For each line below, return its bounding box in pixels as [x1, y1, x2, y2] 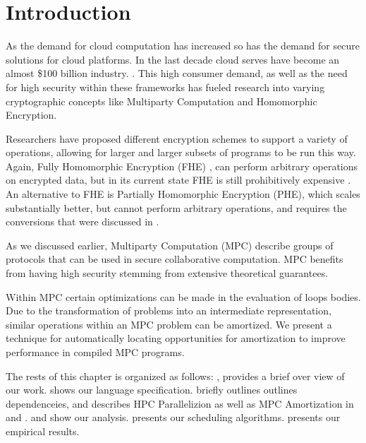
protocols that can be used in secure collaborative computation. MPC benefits [6, 252, 343, 266]
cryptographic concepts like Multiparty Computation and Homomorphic [6, 93, 317, 108]
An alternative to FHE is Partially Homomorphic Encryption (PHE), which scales [6, 187, 360, 201]
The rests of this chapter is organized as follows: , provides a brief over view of [6, 368, 345, 383]
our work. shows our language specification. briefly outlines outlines [6, 382, 298, 397]
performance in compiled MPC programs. [6, 345, 185, 359]
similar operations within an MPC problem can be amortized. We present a [6, 317, 332, 331]
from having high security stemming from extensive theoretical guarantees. [6, 266, 329, 280]
